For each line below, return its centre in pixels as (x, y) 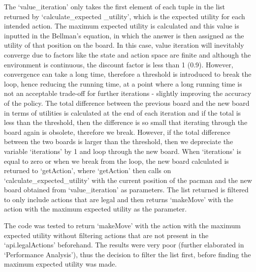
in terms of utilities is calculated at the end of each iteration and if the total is (123, 112)
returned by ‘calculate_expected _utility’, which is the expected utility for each (125, 16)
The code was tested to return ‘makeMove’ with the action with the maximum (122, 226)
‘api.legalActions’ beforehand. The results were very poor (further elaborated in (124, 245)
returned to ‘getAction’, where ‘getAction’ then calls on (88, 170)
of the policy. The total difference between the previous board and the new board (127, 103)
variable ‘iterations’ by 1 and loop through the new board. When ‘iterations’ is (123, 151)
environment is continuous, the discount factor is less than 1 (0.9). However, (119, 64)
